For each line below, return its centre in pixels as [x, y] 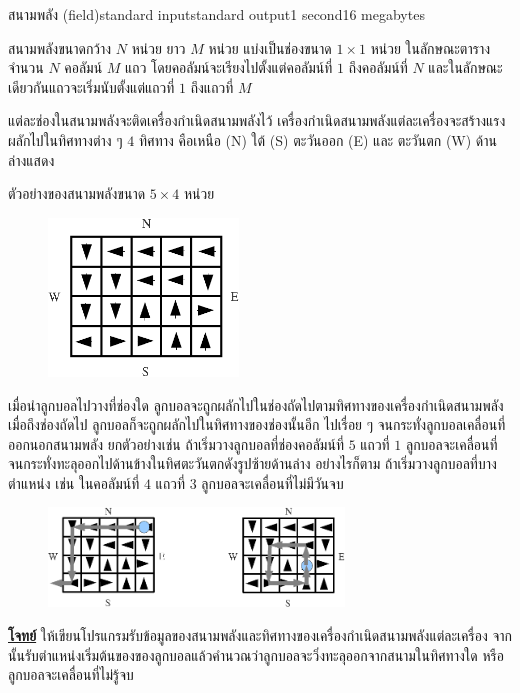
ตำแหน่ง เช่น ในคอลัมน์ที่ [74, 482]
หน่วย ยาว [158, 47]
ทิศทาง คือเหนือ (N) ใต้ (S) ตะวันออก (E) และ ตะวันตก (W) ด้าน [318, 139]
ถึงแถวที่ [212, 86]
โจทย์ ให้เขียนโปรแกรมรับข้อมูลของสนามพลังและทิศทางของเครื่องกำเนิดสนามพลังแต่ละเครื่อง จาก [260, 635]
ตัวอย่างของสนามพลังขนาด [77, 193]
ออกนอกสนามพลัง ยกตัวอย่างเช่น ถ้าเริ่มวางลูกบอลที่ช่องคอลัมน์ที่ [176, 443]
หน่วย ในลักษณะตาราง [430, 47]
